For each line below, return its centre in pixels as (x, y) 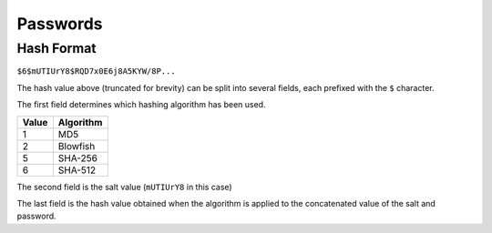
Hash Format (56, 48)
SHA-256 (77, 157)
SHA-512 (77, 170)
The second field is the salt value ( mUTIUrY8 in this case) (124, 187)
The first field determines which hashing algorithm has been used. (141, 105)
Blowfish (77, 146)
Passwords (60, 24)
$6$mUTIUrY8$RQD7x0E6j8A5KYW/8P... (97, 71)
